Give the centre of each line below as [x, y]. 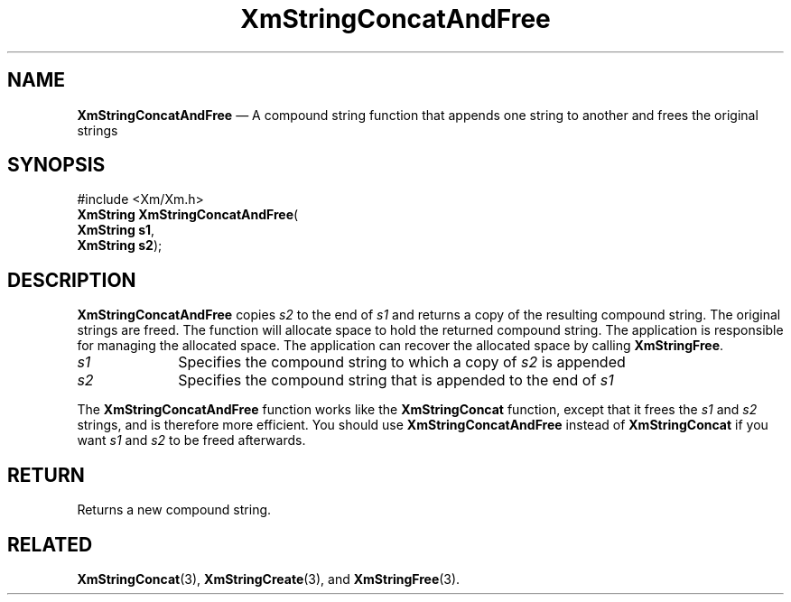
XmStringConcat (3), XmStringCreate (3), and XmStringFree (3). [269, 579]
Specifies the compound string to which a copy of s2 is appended [402, 362]
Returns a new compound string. [174, 510]
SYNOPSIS [56, 165]
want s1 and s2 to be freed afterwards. [191, 440]
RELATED [50, 544]
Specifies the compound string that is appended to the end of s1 [396, 380]
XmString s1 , [116, 230]
